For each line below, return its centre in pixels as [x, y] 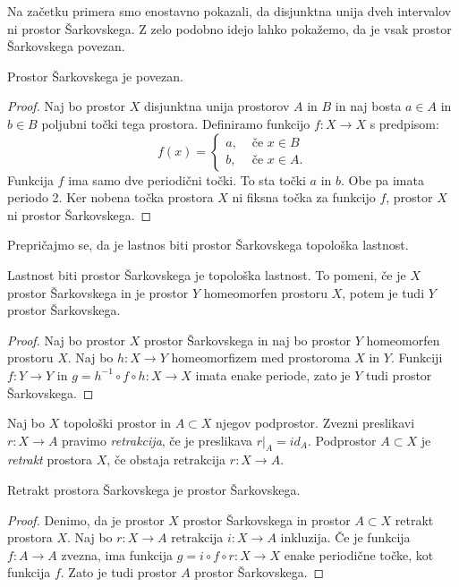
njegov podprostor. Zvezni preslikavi [315, 423]
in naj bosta [368, 106]
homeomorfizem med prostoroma [261, 357]
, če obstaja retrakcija [166, 459]
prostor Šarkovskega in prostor [267, 519]
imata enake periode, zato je [273, 374]
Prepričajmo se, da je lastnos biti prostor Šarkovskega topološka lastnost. [208, 245]
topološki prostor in [117, 423]
